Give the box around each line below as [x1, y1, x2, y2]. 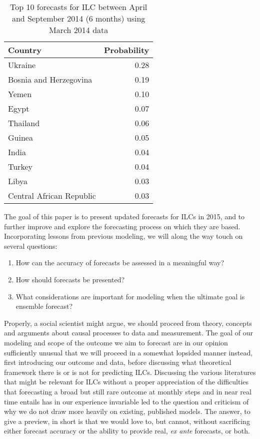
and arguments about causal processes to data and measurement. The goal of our [4, 327, 253, 338]
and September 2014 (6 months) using [11, 13, 145, 24]
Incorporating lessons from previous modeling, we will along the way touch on [4, 231, 243, 241]
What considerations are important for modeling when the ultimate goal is [15, 291, 245, 301]
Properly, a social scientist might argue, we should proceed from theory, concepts [4, 317, 252, 328]
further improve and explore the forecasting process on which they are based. [4, 221, 240, 231]
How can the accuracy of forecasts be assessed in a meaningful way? [15, 257, 224, 268]
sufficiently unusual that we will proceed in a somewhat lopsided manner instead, [4, 347, 253, 357]
